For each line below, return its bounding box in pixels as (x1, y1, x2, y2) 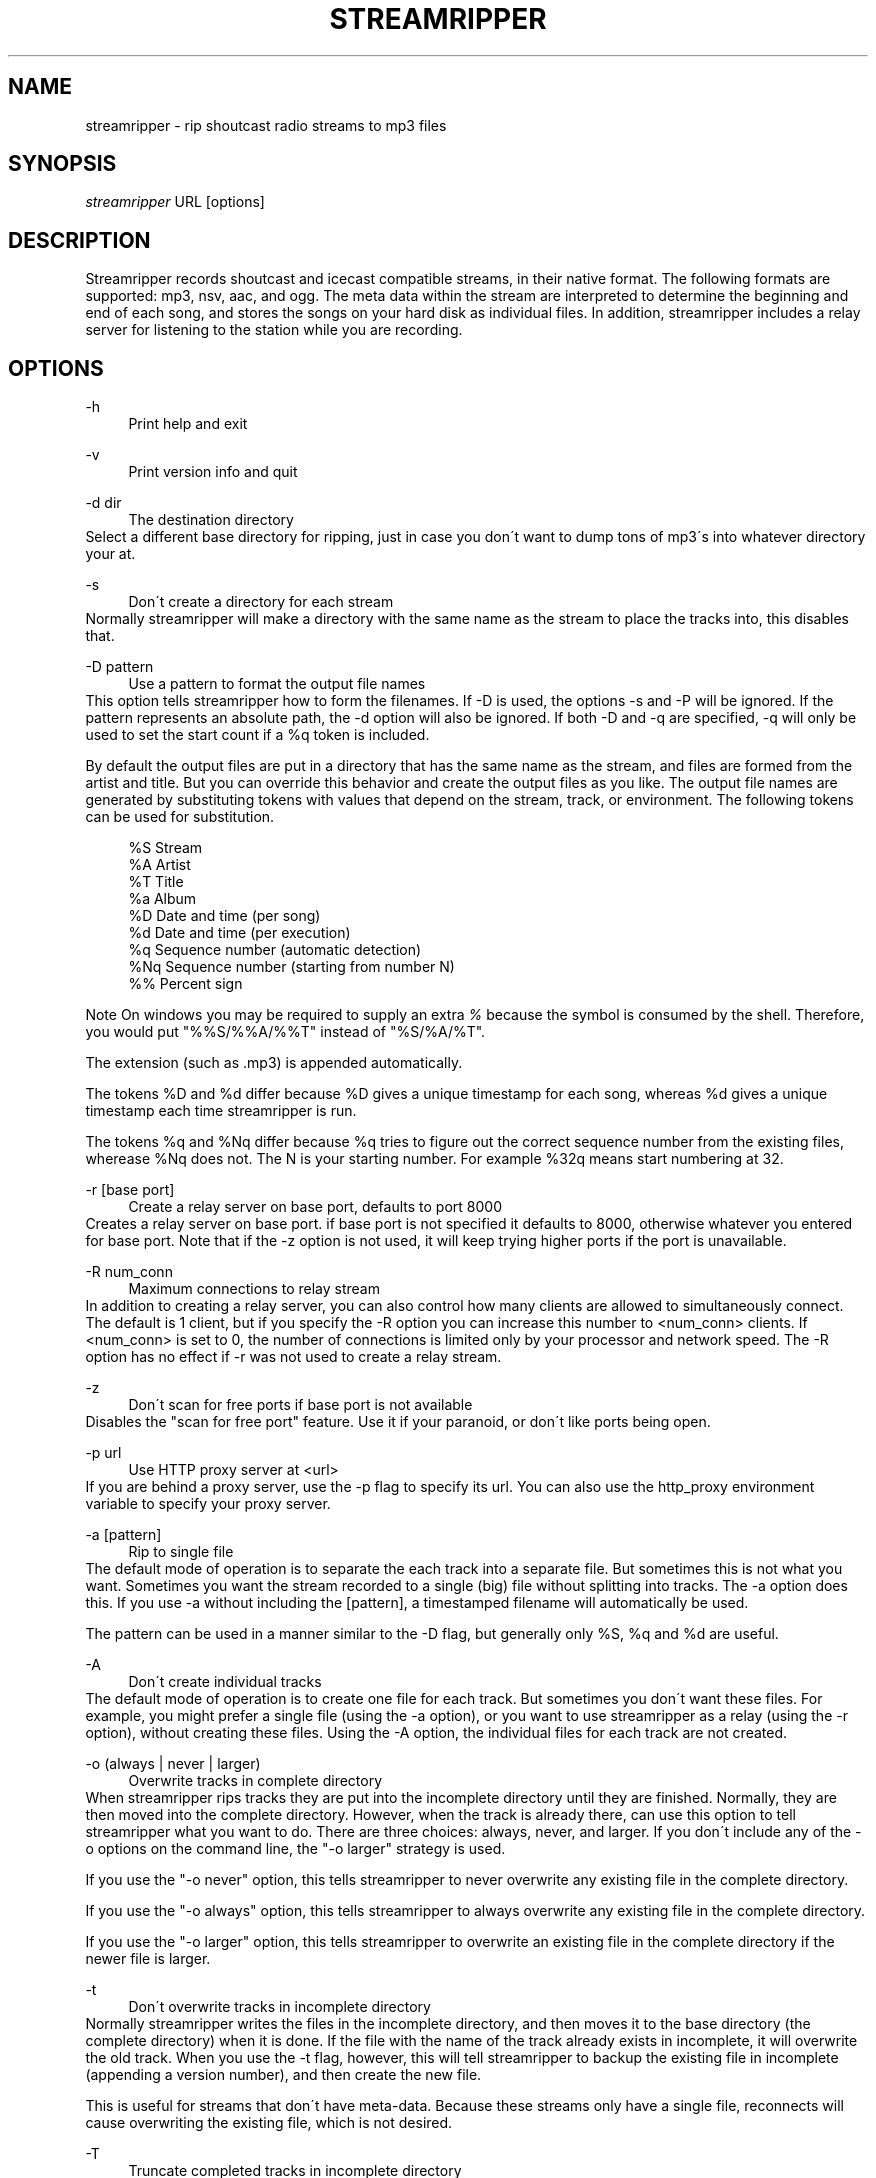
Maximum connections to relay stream (128, 1280, 380, 1298)
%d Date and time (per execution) (128, 924, 351, 942)
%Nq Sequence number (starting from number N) (128, 958, 455, 976)
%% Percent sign (128, 975, 243, 993)
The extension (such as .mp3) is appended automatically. (85, 1054, 463, 1072)
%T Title (128, 873, 184, 891)
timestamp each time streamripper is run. (85, 1102, 357, 1120)
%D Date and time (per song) (128, 907, 321, 925)
